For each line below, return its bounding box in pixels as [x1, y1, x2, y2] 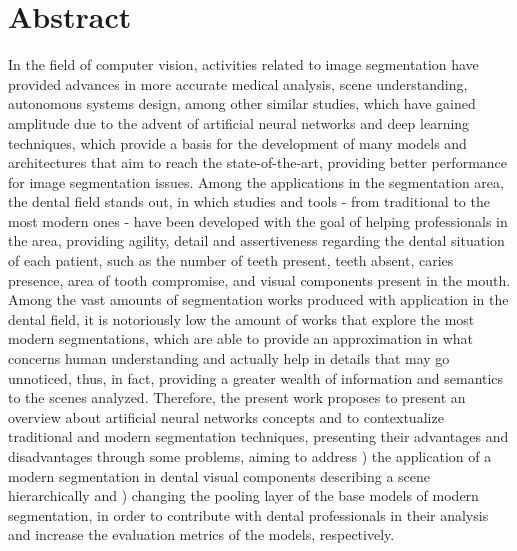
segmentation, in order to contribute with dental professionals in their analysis [8, 504, 489, 525]
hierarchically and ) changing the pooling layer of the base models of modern [8, 485, 479, 506]
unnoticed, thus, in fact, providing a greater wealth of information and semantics [8, 367, 504, 388]
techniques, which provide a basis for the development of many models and [8, 132, 467, 153]
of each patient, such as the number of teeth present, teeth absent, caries [8, 250, 454, 271]
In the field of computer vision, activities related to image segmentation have [8, 54, 479, 75]
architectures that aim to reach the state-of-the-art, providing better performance [8, 152, 508, 173]
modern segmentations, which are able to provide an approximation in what [8, 328, 474, 349]
